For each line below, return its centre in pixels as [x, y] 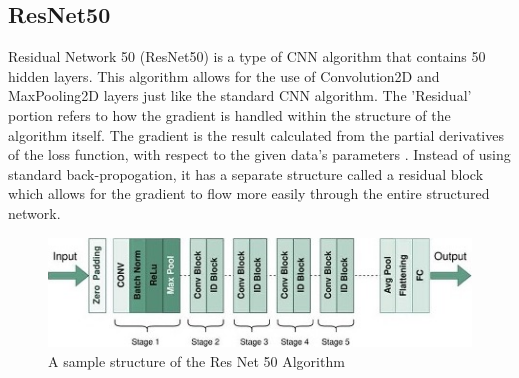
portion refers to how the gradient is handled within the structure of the [229, 114]
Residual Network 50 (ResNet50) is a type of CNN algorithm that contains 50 [247, 56]
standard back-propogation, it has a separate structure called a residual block [246, 173]
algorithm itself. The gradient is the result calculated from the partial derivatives [256, 134]
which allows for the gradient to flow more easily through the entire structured [249, 193]
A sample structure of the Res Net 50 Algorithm [196, 360]
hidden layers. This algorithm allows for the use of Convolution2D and [224, 75]
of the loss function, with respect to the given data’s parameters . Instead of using [259, 154]
